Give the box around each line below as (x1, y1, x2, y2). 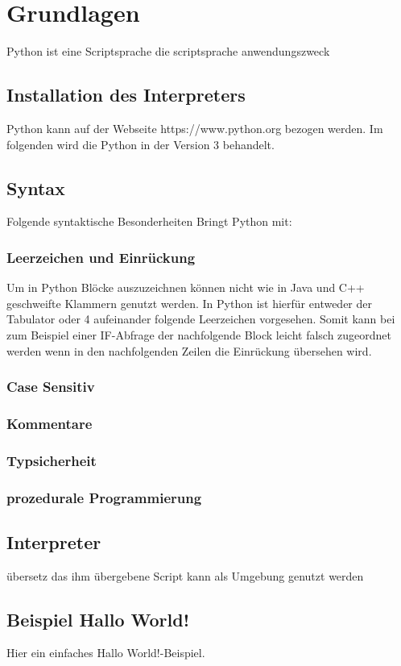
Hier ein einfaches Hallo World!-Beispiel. (6, 644, 205, 661)
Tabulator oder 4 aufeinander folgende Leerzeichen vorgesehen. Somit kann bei (6, 310, 395, 327)
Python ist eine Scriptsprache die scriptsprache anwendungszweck (6, 43, 330, 60)
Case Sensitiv (6, 377, 95, 397)
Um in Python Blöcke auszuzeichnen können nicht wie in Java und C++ (6, 279, 365, 296)
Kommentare (6, 413, 93, 433)
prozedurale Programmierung (6, 487, 202, 507)
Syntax (6, 175, 65, 200)
